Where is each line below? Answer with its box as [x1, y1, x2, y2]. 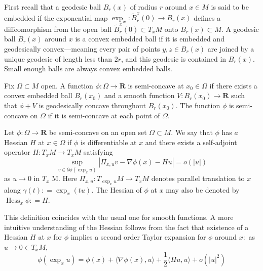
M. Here [52, 173, 77, 184]
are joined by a [207, 43, 254, 54]
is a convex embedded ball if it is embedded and [75, 33, 224, 44]
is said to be [211, 2, 249, 12]
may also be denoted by [166, 184, 240, 195]
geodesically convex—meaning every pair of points [4, 43, 160, 54]
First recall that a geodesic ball [4, 2, 101, 12]
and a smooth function [104, 90, 175, 101]
